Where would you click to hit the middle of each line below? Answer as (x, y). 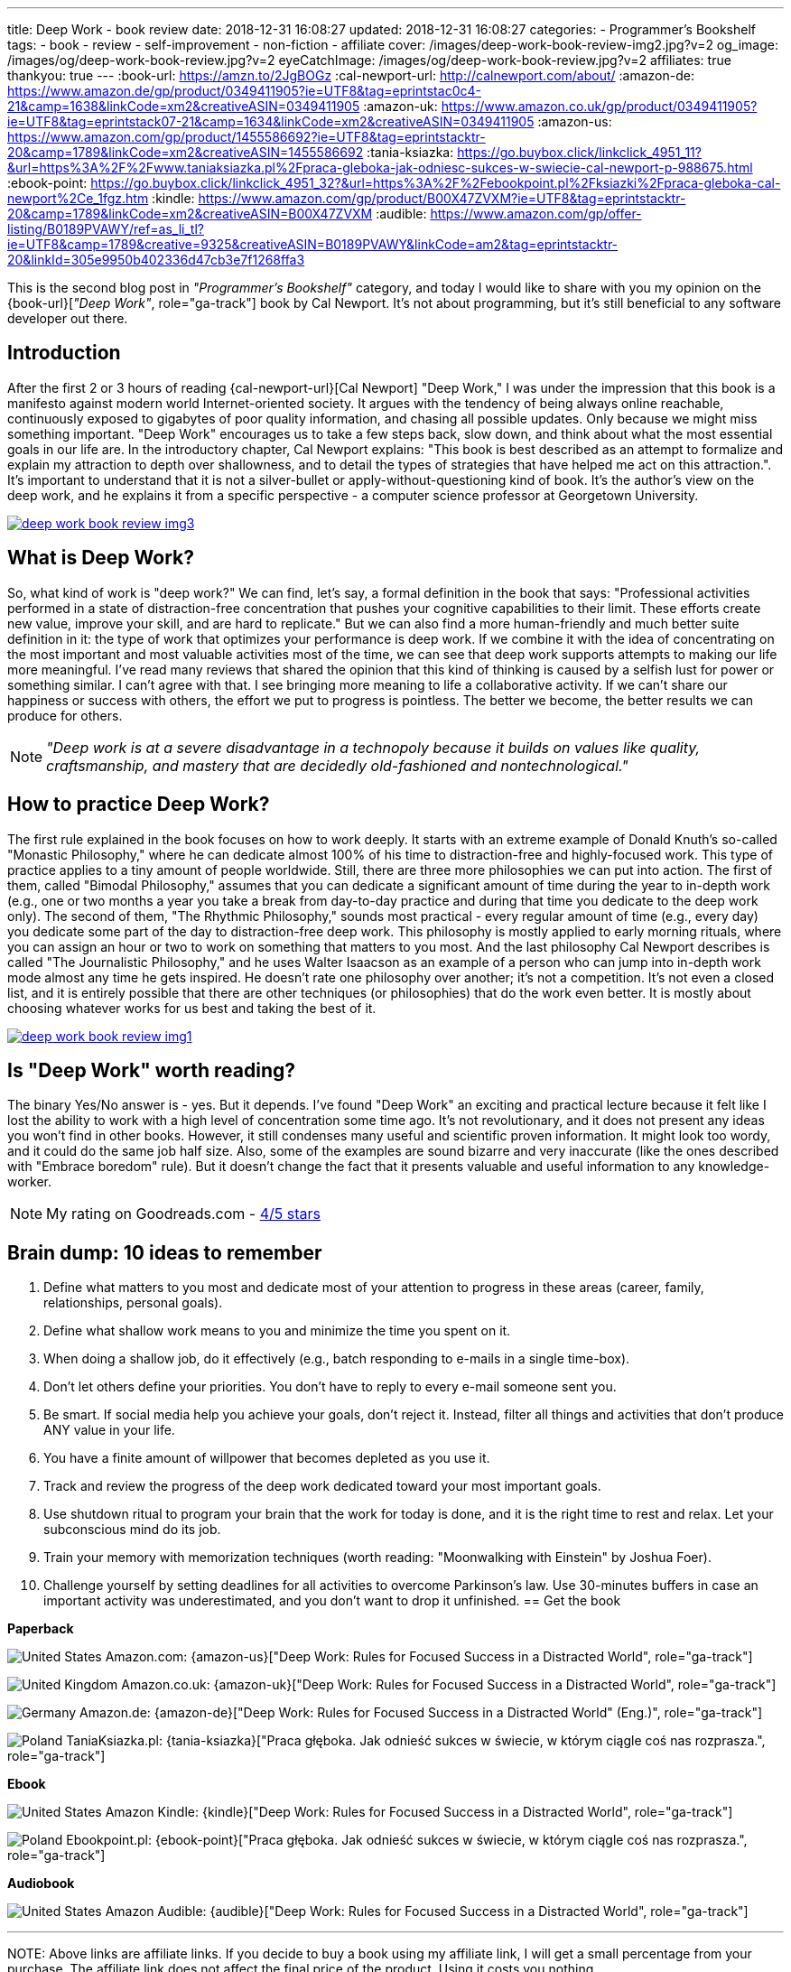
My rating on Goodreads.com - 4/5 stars (183, 1214)
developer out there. (68, 318)
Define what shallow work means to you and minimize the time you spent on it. (277, 1331)
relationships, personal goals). (133, 1303)
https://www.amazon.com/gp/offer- (536, 214)
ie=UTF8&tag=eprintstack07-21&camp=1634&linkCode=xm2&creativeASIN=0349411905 (271, 121)
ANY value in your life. (109, 1430)
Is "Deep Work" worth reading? (152, 1070)
